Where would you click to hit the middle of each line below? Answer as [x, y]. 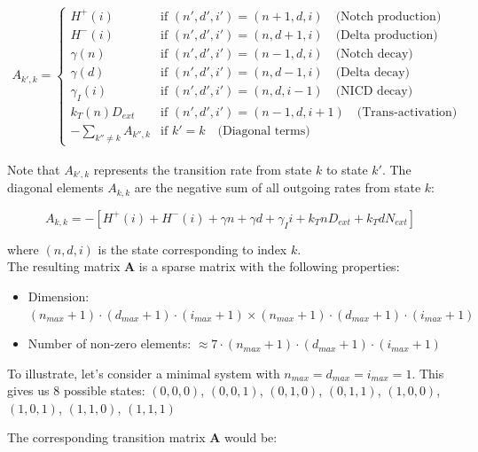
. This [428, 373]
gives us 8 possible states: [76, 390]
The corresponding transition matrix [106, 437]
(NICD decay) [374, 91]
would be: [251, 437]
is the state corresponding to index [192, 249]
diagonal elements [55, 187]
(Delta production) [387, 35]
